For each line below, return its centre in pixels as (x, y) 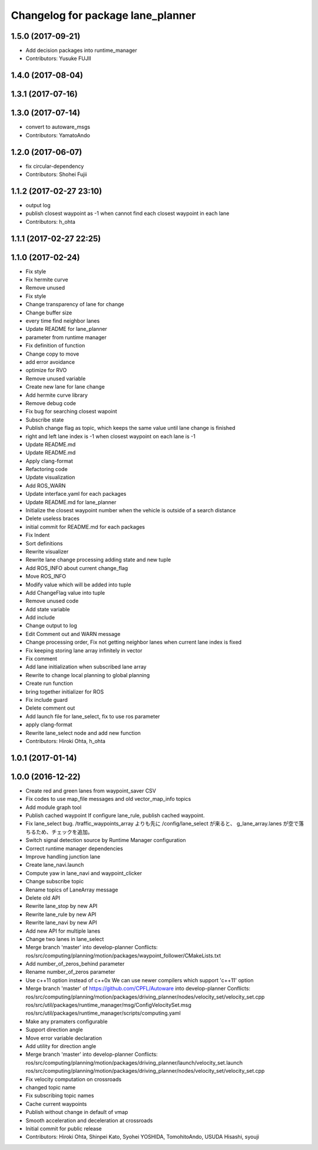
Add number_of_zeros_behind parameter (75, 964)
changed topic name (51, 1087)
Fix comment (42, 659)
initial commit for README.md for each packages (85, 526)
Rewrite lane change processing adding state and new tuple (98, 560)
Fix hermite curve (47, 280)
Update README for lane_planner (66, 329)
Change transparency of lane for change (75, 304)
